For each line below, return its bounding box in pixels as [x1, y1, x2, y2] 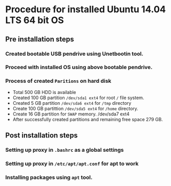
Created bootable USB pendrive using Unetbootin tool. [5, 50, 143, 57]
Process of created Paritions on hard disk [5, 78, 112, 85]
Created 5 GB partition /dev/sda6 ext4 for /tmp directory [12, 100, 132, 106]
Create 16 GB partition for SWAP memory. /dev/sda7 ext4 [12, 111, 130, 117]
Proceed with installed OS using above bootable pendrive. [5, 64, 153, 71]
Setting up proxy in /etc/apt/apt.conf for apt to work [5, 160, 139, 167]
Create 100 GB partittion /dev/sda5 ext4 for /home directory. [12, 105, 138, 111]
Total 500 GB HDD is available [12, 89, 76, 95]
